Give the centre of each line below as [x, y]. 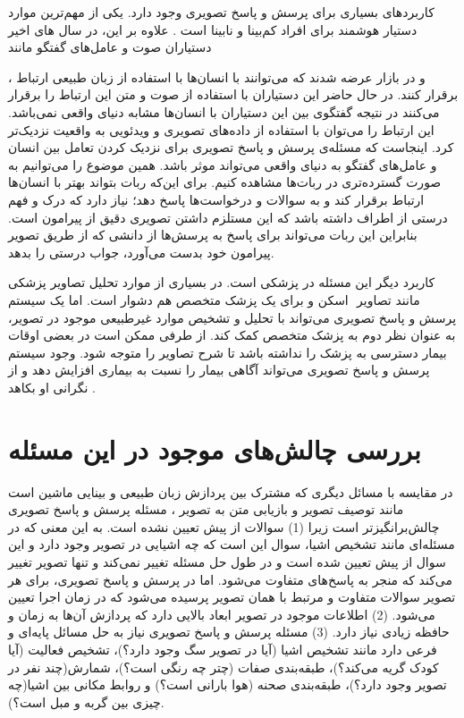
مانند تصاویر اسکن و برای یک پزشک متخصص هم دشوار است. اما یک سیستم [214, 299]
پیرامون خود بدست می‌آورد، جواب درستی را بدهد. [141, 252]
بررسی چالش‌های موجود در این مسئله [215, 448]
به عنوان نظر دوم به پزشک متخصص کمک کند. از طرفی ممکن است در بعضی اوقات [232, 335]
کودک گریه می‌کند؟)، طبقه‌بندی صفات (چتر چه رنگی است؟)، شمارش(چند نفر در [224, 667]
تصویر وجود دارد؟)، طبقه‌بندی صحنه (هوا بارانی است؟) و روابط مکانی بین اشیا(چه [228, 684]
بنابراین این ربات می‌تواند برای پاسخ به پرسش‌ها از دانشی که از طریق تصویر [213, 235]
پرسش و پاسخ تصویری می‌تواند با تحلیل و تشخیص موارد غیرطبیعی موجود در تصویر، [232, 317]
